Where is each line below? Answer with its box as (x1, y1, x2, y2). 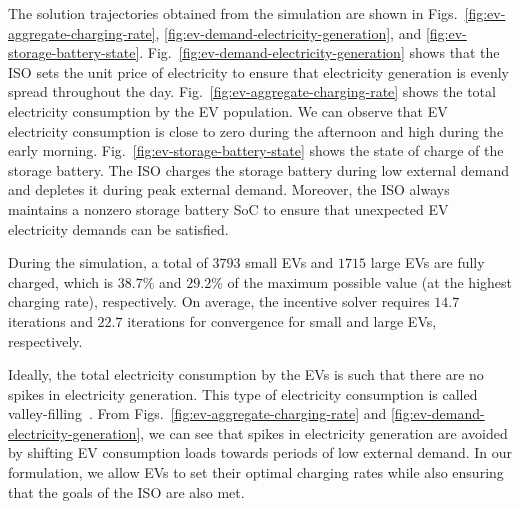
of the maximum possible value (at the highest (227, 271, 512, 292)
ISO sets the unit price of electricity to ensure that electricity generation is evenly (8, 61, 509, 82)
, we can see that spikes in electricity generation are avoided (140, 422, 508, 443)
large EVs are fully (370, 252, 485, 273)
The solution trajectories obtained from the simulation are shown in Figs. (8, 3, 458, 23)
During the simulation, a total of (8, 252, 208, 273)
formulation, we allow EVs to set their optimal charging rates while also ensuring (8, 462, 504, 483)
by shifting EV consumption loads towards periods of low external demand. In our (8, 442, 512, 463)
